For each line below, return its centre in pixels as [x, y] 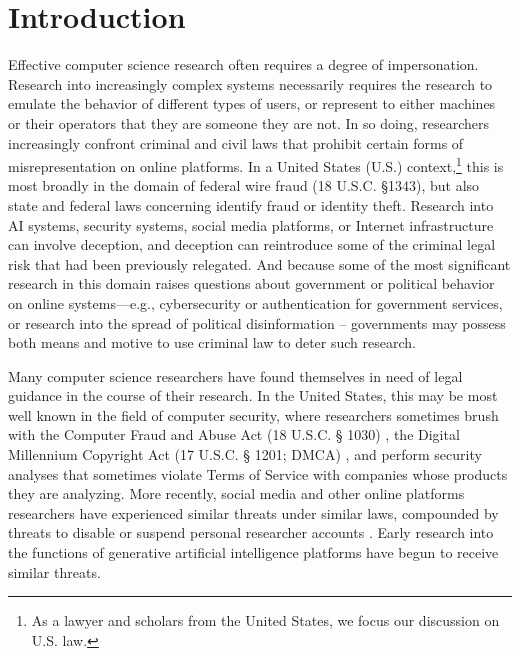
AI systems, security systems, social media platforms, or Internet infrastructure [251, 224]
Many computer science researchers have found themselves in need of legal [235, 375]
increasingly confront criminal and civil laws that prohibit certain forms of [236, 142]
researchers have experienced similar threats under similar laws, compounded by [253, 512]
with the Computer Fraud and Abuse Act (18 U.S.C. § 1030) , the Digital [234, 434]
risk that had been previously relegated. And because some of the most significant [259, 263]
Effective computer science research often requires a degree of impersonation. [243, 64]
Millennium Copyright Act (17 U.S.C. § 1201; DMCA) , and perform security [245, 454]
